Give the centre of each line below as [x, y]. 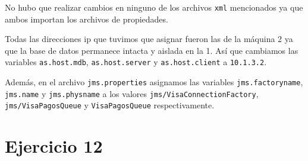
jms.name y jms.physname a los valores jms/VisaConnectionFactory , [132, 93]
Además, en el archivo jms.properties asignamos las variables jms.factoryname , [154, 82]
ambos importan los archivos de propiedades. [87, 19]
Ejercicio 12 [54, 146]
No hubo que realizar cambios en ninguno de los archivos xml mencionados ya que [154, 7]
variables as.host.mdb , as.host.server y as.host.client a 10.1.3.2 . [136, 62]
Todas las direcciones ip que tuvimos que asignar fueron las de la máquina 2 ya [149, 39]
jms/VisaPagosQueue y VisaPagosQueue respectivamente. [110, 105]
